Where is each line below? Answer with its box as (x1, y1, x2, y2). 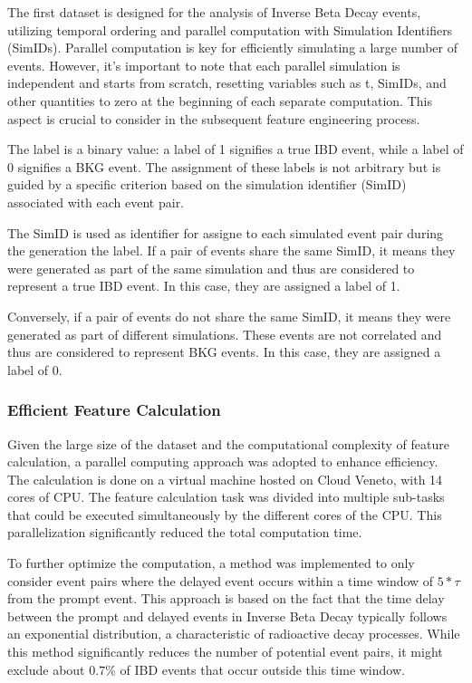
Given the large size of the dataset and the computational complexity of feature (7, 434, 449, 453)
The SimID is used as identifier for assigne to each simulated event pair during (7, 223, 444, 242)
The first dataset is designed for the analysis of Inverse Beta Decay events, (7, 3, 421, 21)
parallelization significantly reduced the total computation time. (7, 523, 362, 542)
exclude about (7, 659, 85, 678)
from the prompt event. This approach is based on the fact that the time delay (7, 589, 445, 608)
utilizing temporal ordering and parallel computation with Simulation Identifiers (7, 20, 453, 39)
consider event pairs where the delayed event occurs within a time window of (7, 571, 434, 590)
